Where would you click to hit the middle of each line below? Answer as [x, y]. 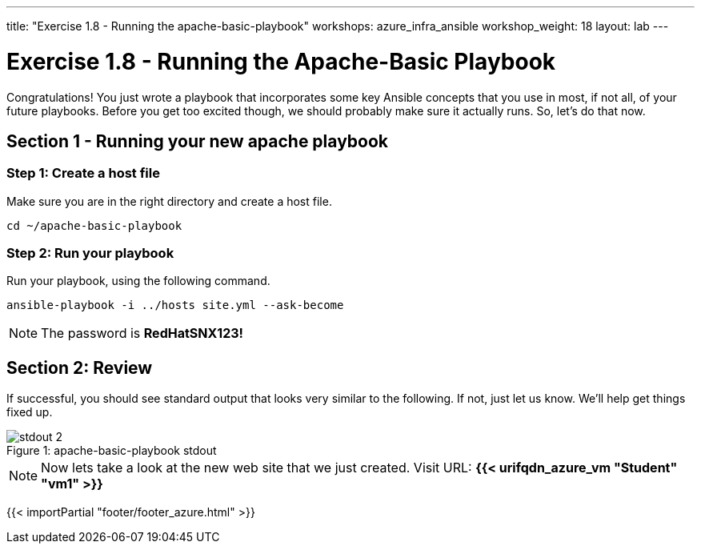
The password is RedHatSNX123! [142, 333]
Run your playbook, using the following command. [138, 281]
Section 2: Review [80, 367]
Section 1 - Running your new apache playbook [198, 141]
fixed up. [30, 412]
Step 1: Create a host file [83, 173]
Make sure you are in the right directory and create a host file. [169, 201]
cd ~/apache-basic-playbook [94, 225]
